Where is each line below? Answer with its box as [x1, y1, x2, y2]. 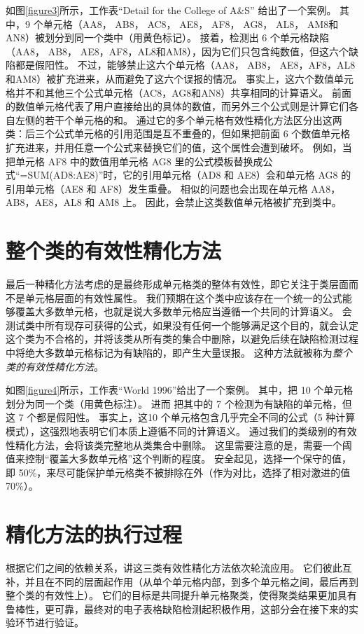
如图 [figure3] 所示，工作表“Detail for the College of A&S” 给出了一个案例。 [6, 3, 337, 17]
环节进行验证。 [15, 615, 84, 630]
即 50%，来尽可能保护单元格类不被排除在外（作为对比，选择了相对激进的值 [6, 464, 351, 479]
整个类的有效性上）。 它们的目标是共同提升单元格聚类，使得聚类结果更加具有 [6, 588, 357, 602]
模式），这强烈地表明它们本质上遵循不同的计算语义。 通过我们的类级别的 [6, 423, 337, 438]
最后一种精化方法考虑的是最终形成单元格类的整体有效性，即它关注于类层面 [6, 277, 349, 291]
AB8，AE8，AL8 [6, 195, 82, 209]
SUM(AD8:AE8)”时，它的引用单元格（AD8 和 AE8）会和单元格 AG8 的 [27, 167, 351, 182]
